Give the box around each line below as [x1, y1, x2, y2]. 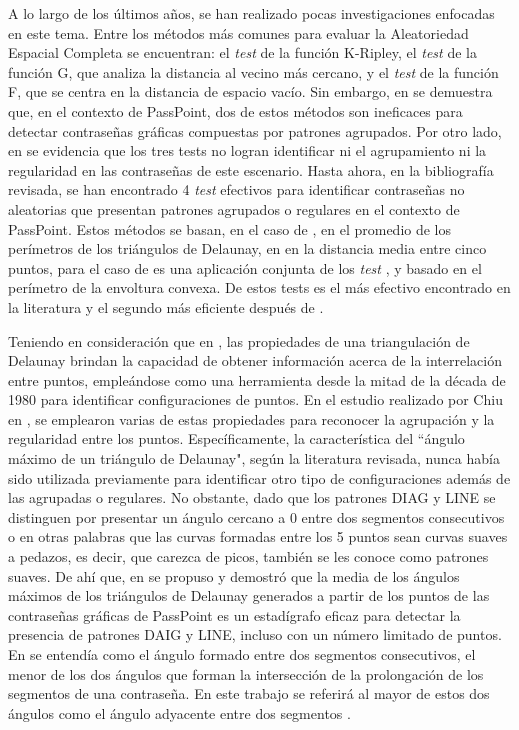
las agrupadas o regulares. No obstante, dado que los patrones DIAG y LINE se [8, 487, 496, 508]
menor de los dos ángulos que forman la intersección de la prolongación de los [8, 663, 484, 684]
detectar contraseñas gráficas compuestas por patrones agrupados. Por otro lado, [8, 120, 502, 141]
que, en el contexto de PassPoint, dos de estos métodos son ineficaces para [8, 100, 463, 121]
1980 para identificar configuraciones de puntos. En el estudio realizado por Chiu [8, 389, 503, 410]
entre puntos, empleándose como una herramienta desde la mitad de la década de [8, 369, 506, 390]
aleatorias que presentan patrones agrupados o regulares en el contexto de [8, 198, 460, 219]
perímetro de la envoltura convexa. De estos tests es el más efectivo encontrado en [8, 277, 511, 298]
